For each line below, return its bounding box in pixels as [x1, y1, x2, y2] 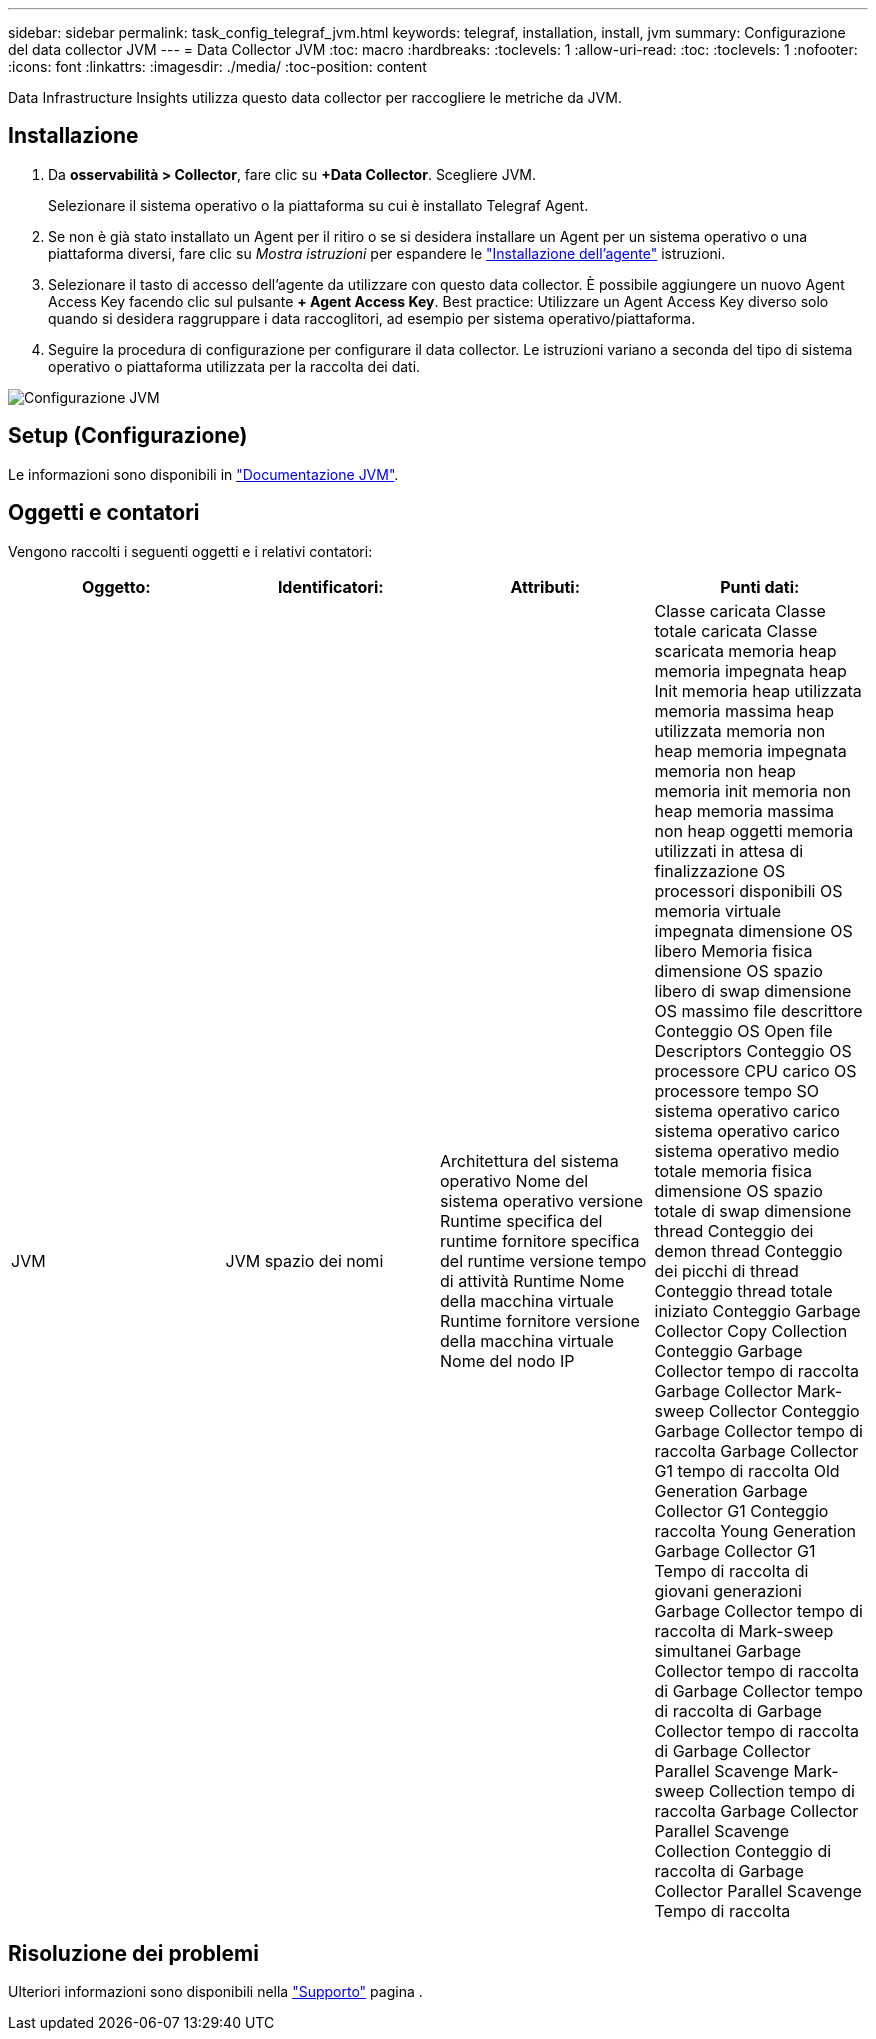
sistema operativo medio [654, 1140, 840, 1161]
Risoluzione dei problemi [8, 1940, 259, 1966]
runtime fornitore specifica [440, 1230, 640, 1251]
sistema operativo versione [440, 1190, 644, 1211]
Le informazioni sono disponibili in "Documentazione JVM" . [8, 465, 399, 483]
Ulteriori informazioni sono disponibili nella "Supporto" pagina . [8, 1983, 423, 2001]
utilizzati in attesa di [654, 840, 804, 861]
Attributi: [510, 576, 581, 597]
